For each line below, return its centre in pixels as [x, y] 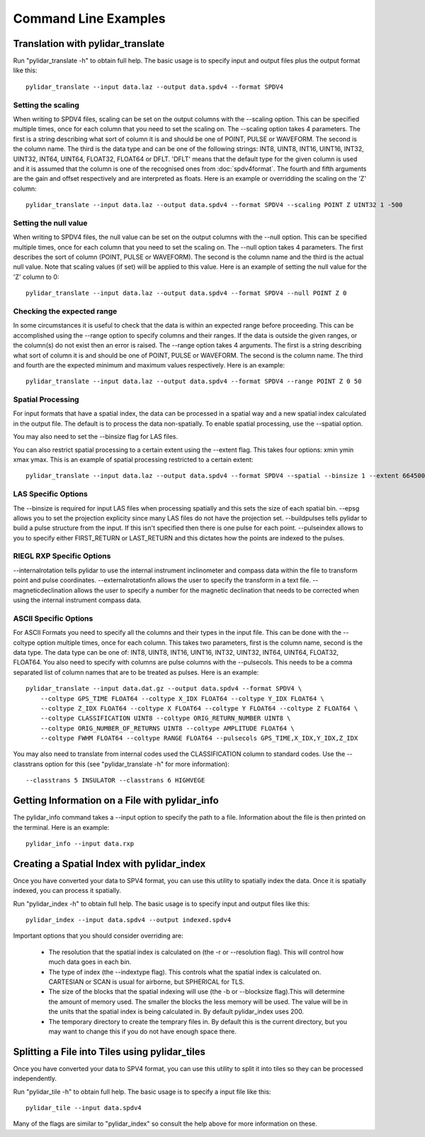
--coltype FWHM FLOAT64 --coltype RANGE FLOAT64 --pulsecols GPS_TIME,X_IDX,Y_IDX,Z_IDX [199, 738]
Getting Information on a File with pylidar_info [116, 800]
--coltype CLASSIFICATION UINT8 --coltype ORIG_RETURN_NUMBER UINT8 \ [165, 719]
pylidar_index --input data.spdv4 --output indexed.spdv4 [129, 920]
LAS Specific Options [50, 494]
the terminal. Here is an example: [61, 827]
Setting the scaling [46, 105]
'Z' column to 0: [36, 277]
